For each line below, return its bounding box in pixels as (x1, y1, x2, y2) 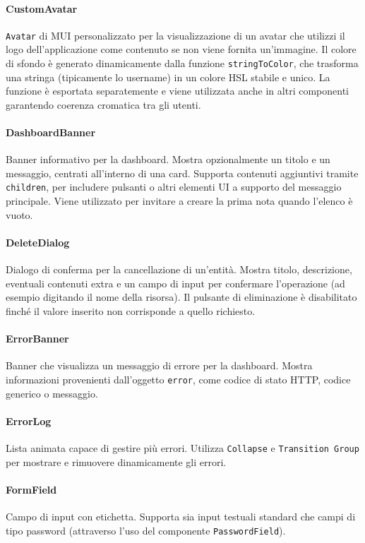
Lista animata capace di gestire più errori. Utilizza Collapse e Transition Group (6, 440, 359, 455)
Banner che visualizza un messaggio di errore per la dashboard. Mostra (6, 358, 313, 373)
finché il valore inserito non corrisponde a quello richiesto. (6, 303, 256, 318)
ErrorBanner (6, 331, 69, 346)
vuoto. (6, 207, 33, 222)
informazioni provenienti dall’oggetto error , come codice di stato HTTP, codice (6, 371, 351, 386)
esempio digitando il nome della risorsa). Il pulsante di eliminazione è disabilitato (6, 290, 357, 304)
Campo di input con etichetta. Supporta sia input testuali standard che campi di (6, 508, 356, 523)
